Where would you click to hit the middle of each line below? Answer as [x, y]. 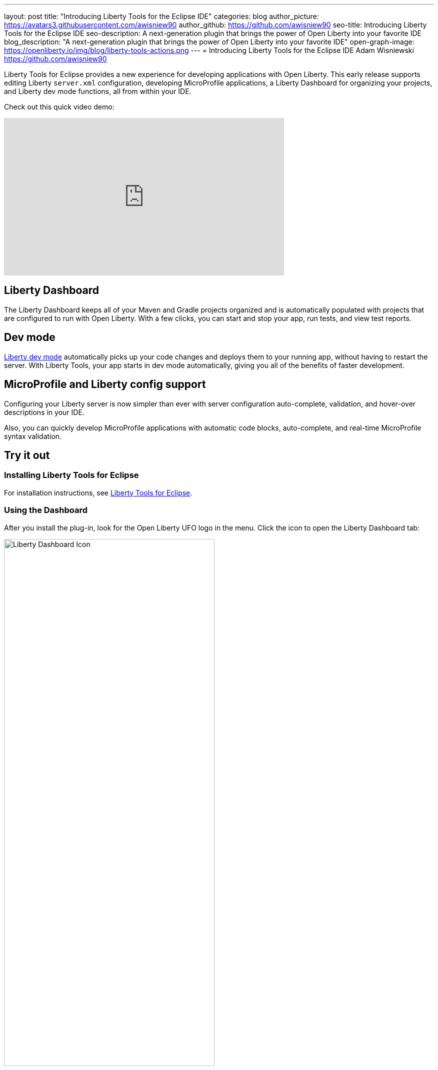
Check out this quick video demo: [59, 107]
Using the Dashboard [46, 510]
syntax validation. [33, 436]
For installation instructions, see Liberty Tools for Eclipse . [98, 492]
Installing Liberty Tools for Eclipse [71, 475]
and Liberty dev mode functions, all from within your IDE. [98, 91]
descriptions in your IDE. [44, 412]
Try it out [27, 455]
